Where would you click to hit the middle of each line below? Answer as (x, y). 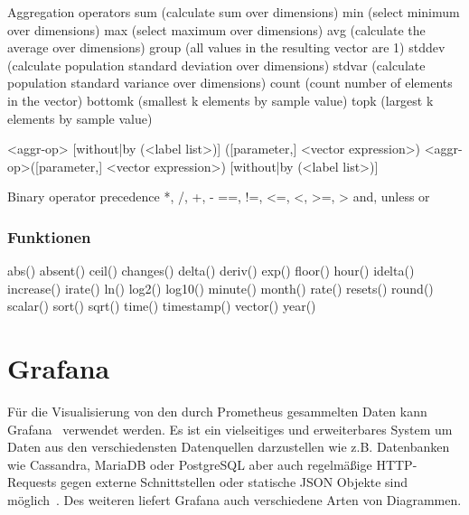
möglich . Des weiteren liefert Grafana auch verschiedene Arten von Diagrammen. (234, 500)
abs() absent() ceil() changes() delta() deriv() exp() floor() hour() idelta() (211, 271)
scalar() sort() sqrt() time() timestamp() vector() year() (162, 306)
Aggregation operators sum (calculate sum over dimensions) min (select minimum (234, 12)
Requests (32, 482)
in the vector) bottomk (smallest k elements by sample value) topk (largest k (220, 100)
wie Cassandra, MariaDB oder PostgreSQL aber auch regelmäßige (190, 464)
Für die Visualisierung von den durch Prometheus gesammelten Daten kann (217, 412)
